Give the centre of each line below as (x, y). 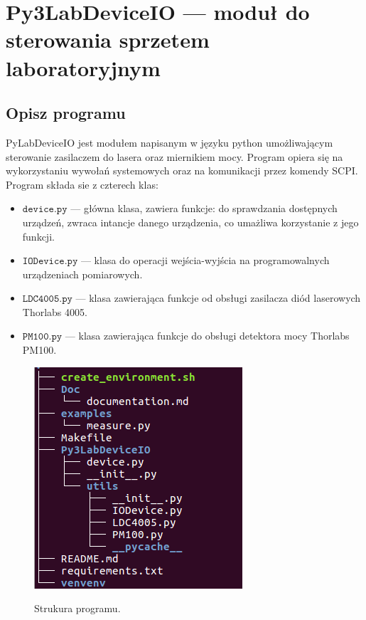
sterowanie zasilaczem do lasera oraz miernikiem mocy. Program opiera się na (174, 156)
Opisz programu (66, 113)
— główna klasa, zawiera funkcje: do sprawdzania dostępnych (204, 208)
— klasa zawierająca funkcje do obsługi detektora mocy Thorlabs (207, 336)
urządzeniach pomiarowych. (82, 274)
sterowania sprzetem (108, 40)
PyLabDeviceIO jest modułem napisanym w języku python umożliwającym (169, 142)
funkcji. (38, 236)
